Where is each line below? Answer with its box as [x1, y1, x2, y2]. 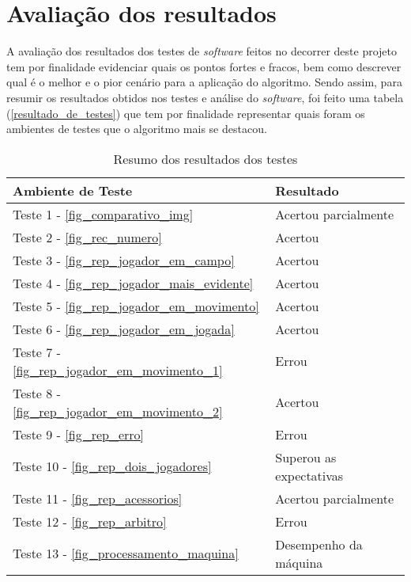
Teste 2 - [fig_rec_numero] [13, 227, 162, 246]
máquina [275, 553, 323, 572]
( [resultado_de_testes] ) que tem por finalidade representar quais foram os [6, 105, 365, 121]
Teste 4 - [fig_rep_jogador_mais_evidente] [13, 273, 254, 292]
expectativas [275, 466, 344, 485]
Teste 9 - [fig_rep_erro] [13, 424, 144, 443]
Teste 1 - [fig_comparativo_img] [13, 204, 194, 223]
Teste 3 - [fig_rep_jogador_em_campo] [13, 250, 235, 269]
